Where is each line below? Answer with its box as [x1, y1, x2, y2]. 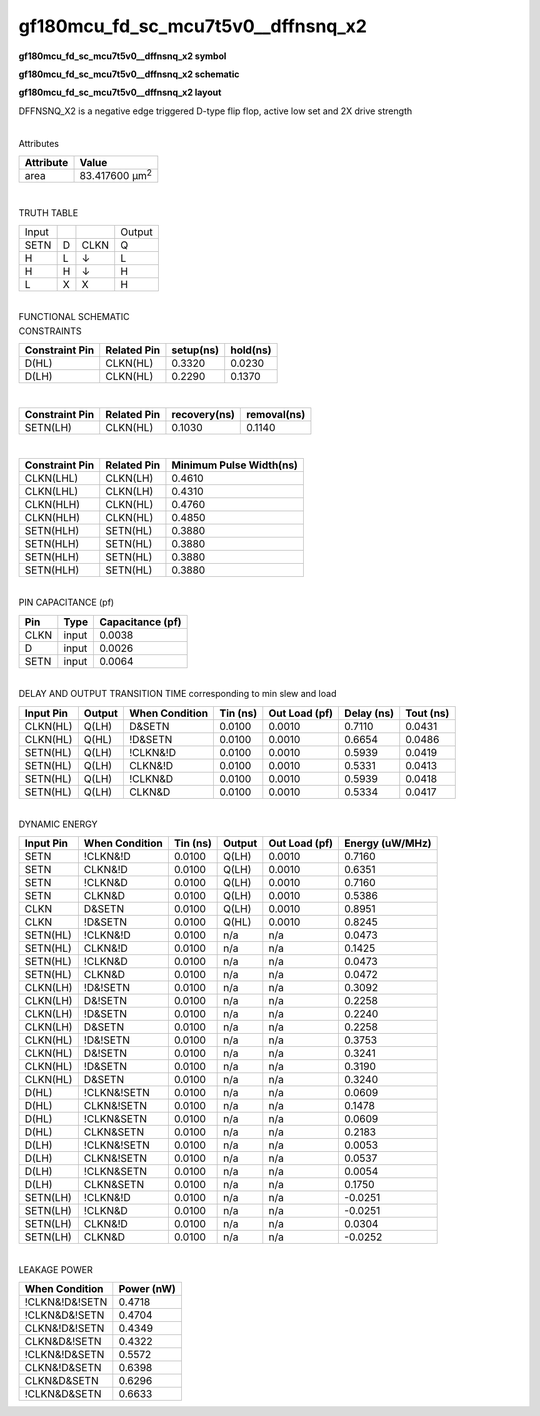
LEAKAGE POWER [18, 1263, 94, 1275]
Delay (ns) [344, 706, 395, 720]
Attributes [18, 137, 60, 149]
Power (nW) [118, 1282, 177, 1296]
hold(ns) [230, 343, 272, 357]
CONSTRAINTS [18, 325, 82, 337]
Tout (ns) [405, 706, 450, 720]
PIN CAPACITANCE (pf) [18, 596, 115, 609]
